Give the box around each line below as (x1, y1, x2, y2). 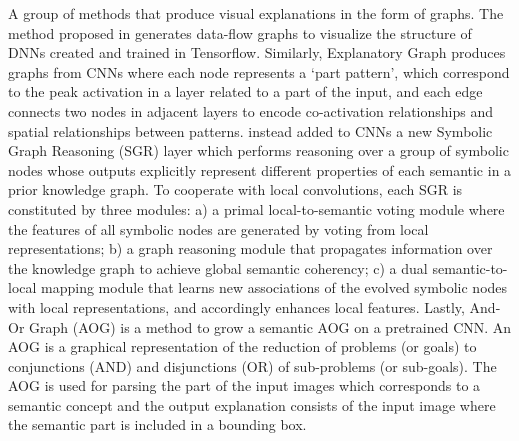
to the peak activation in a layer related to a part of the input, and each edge (8, 81, 483, 102)
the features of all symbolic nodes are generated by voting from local (8, 218, 429, 239)
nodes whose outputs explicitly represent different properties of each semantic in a (8, 159, 512, 180)
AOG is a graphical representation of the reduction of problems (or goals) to (8, 336, 477, 357)
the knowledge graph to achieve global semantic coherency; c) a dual (8, 257, 428, 278)
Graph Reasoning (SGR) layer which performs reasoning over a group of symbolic (8, 140, 509, 161)
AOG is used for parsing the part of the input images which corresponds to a (8, 375, 481, 396)
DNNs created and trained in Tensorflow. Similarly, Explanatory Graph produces (8, 42, 506, 63)
